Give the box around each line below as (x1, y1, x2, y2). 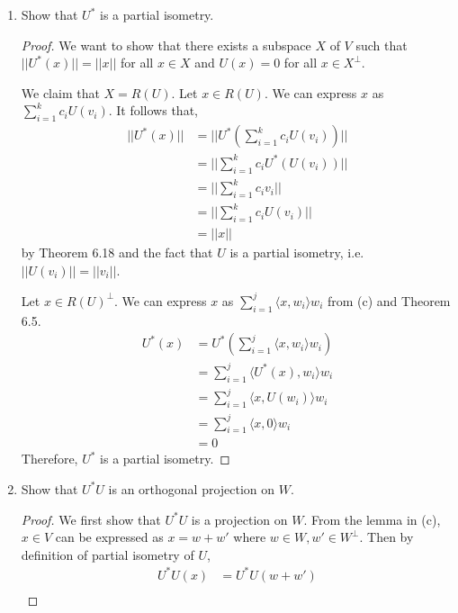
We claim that (21, 83, 100, 102)
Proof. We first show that (21, 509, 161, 528)
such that (355, 35, 408, 54)
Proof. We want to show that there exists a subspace (21, 35, 311, 54)
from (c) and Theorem (327, 291, 451, 310)
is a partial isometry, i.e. (229, 243, 364, 262)
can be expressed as (55, 527, 164, 546)
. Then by (359, 527, 414, 546)
